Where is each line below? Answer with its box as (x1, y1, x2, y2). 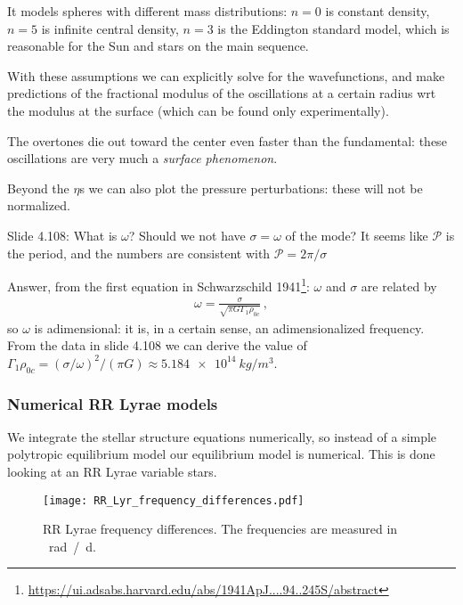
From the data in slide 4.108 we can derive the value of (7, 336, 307, 355)
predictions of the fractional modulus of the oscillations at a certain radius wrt (7, 84, 436, 102)
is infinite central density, (41, 19, 179, 37)
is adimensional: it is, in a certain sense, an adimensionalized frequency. (34, 318, 425, 337)
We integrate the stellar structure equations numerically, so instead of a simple (7, 427, 437, 446)
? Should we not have (128, 225, 246, 244)
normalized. (7, 196, 70, 215)
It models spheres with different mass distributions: (7, 2, 288, 20)
